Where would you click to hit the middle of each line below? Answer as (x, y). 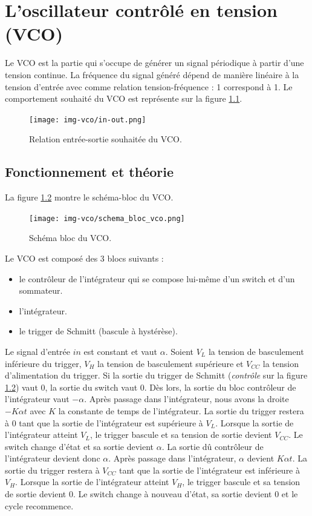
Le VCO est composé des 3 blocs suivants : (84, 258)
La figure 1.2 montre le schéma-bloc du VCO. (89, 197)
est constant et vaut (121, 351)
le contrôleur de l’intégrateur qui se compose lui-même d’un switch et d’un (157, 278)
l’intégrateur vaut (37, 399)
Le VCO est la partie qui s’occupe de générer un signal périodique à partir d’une (154, 63)
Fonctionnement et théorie (89, 172)
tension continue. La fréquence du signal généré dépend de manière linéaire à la (152, 74)
